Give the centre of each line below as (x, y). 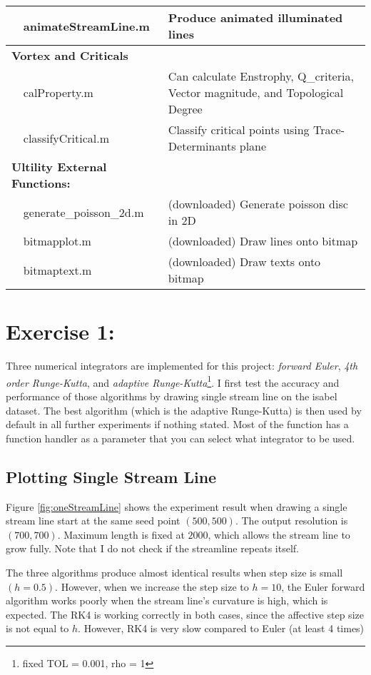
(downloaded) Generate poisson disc (258, 204)
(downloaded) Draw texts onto (244, 262)
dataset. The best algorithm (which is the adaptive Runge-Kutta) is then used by (184, 410)
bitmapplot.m (57, 241)
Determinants (202, 146)
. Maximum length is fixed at (121, 534)
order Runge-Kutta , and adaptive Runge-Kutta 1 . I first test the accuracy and (173, 381)
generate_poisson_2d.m (83, 212)
